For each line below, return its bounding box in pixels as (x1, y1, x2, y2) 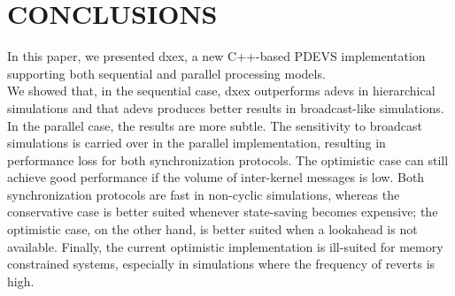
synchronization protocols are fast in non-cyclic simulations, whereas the (7, 185, 400, 203)
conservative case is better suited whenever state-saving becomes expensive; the (7, 202, 438, 221)
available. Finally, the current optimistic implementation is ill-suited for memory (7, 237, 443, 255)
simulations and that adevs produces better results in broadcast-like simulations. (7, 98, 444, 117)
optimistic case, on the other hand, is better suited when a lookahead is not (7, 220, 418, 239)
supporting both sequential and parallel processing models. (7, 64, 326, 82)
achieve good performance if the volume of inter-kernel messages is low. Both (7, 168, 425, 186)
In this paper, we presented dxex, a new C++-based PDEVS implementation (7, 47, 426, 65)
